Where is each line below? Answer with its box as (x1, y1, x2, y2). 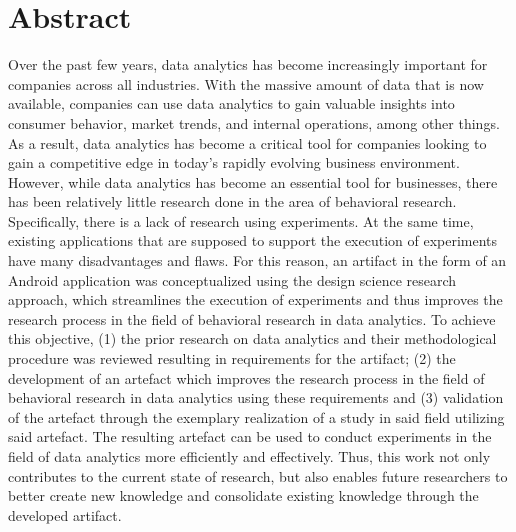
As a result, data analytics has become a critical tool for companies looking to (8, 132, 487, 153)
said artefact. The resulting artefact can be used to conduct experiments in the (8, 426, 492, 447)
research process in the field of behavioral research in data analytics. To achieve (8, 308, 496, 329)
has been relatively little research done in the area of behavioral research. (8, 191, 457, 212)
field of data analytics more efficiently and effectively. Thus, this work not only (8, 446, 491, 466)
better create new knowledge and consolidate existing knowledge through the (8, 485, 479, 506)
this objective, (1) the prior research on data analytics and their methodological (8, 328, 497, 349)
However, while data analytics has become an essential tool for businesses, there (8, 171, 498, 192)
